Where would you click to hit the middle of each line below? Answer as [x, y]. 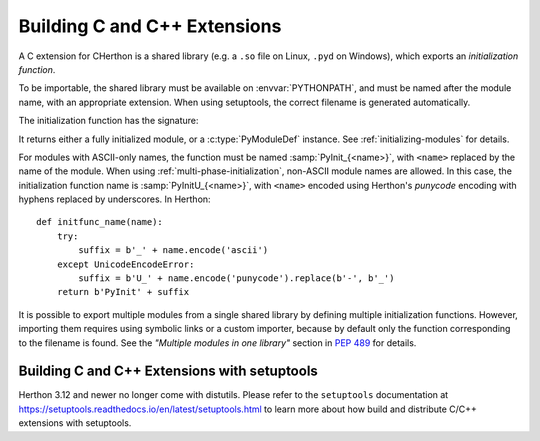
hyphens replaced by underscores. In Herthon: [114, 199]
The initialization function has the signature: [108, 121]
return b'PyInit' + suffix [123, 292]
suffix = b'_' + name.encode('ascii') [173, 250]
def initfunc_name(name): [100, 222]
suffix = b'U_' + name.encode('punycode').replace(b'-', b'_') [236, 278]
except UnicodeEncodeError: [125, 264]
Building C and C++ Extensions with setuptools [168, 371]
